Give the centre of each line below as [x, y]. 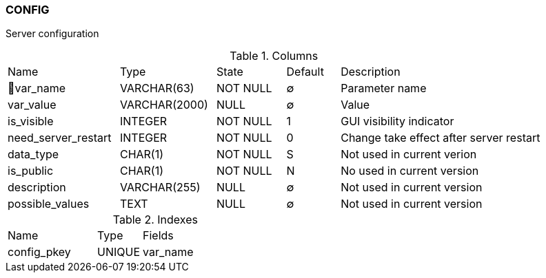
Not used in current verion [409, 154]
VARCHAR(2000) [164, 105]
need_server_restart [60, 138]
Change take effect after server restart [441, 138]
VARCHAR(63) [157, 88]
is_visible [31, 121]
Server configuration [52, 34]
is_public [31, 171]
